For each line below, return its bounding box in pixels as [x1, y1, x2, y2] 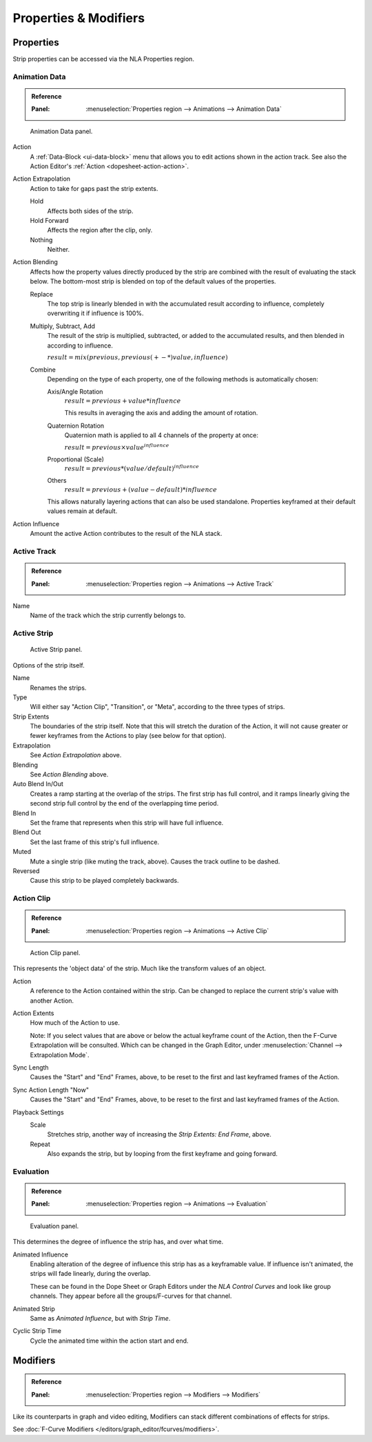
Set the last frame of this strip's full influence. [30, 838, 160, 846]
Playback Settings [12, 1108, 65, 1116]
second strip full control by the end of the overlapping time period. [30, 799, 219, 808]
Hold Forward [30, 216, 69, 224]
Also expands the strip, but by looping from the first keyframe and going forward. [47, 1150, 278, 1158]
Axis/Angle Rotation [47, 388, 103, 396]
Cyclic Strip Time [12, 1327, 62, 1335]
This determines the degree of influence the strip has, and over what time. [12, 1238, 224, 1246]
